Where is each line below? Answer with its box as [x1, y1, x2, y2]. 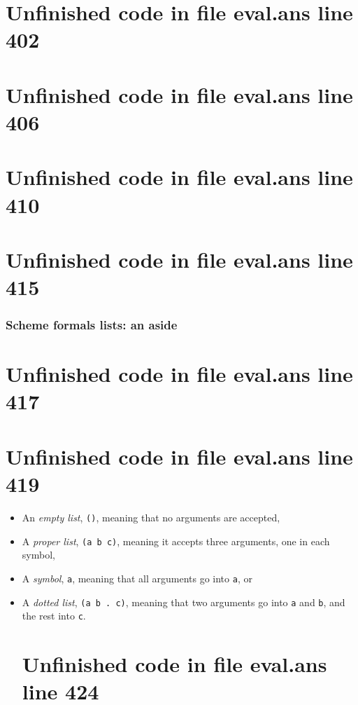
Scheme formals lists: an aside [6, 316, 178, 334]
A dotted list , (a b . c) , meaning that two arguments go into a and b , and [22, 594, 345, 609]
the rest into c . [22, 608, 86, 623]
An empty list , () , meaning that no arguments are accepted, [22, 509, 280, 524]
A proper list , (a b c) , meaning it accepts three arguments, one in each [22, 533, 330, 548]
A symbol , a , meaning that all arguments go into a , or [22, 570, 252, 585]
